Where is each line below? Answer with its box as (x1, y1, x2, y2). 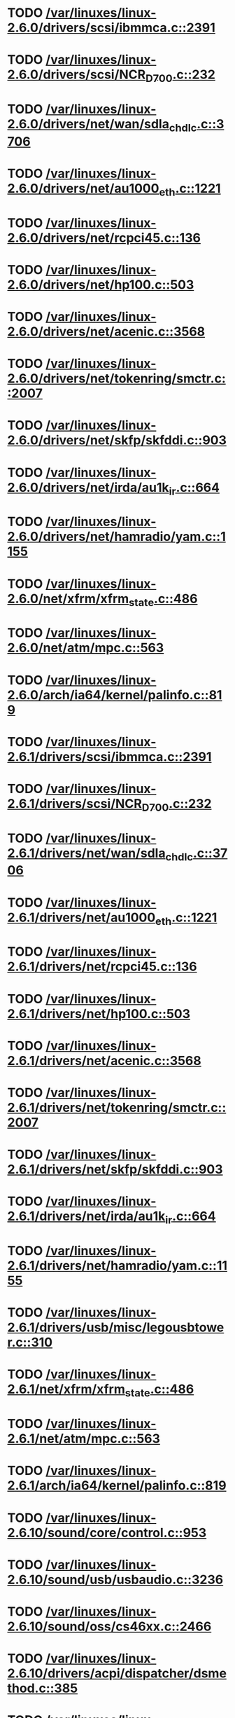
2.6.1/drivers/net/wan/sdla (7, 845, 166, 861)
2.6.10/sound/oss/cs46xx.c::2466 (7, 1619, 212, 1634)
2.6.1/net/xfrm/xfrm (7, 1382, 126, 1397)
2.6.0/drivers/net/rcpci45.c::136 (7, 230, 201, 246)
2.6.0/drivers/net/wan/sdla (7, 116, 170, 132)
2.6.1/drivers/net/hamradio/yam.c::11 (7, 1258, 228, 1274)
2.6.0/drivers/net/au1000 (7, 180, 159, 196)
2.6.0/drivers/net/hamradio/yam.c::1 (7, 529, 226, 544)
